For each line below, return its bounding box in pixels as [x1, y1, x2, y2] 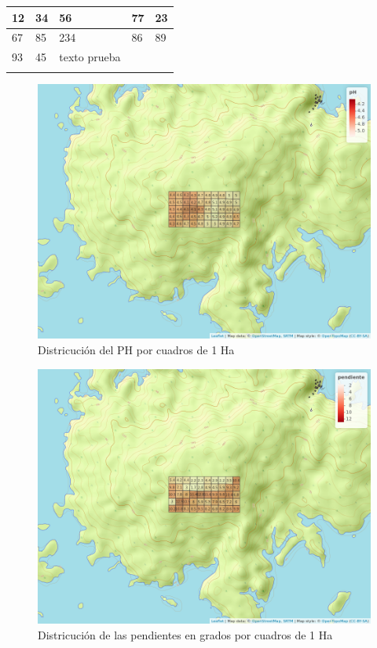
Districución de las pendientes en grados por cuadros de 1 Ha [38, 626, 333, 643]
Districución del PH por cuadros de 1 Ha [38, 341, 235, 357]
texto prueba [59, 49, 121, 65]
